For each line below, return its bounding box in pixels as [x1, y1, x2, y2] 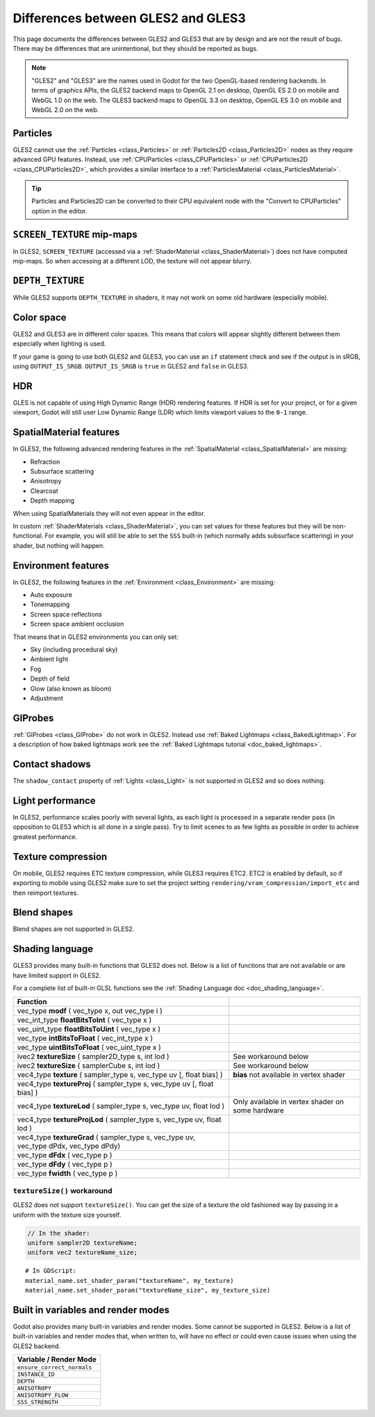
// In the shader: [27, 1229, 90, 1237]
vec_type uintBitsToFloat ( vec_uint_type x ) [17, 1042, 161, 1052]
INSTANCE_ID [17, 1370, 55, 1378]
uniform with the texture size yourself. [12, 1210, 122, 1219]
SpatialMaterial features [12, 426, 120, 438]
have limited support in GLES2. [12, 971, 101, 980]
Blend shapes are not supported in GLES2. [12, 925, 135, 933]
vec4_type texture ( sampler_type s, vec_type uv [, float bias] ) [17, 1069, 223, 1079]
